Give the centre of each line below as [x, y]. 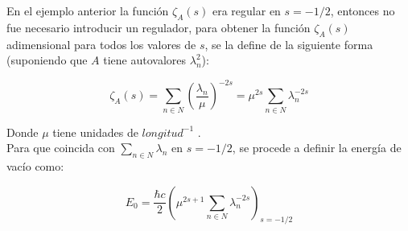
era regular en [247, 10]
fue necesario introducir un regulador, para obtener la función [159, 27]
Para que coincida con [61, 148]
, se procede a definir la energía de [317, 148]
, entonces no [363, 10]
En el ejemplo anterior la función [88, 10]
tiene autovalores [145, 60]
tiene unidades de [95, 132]
